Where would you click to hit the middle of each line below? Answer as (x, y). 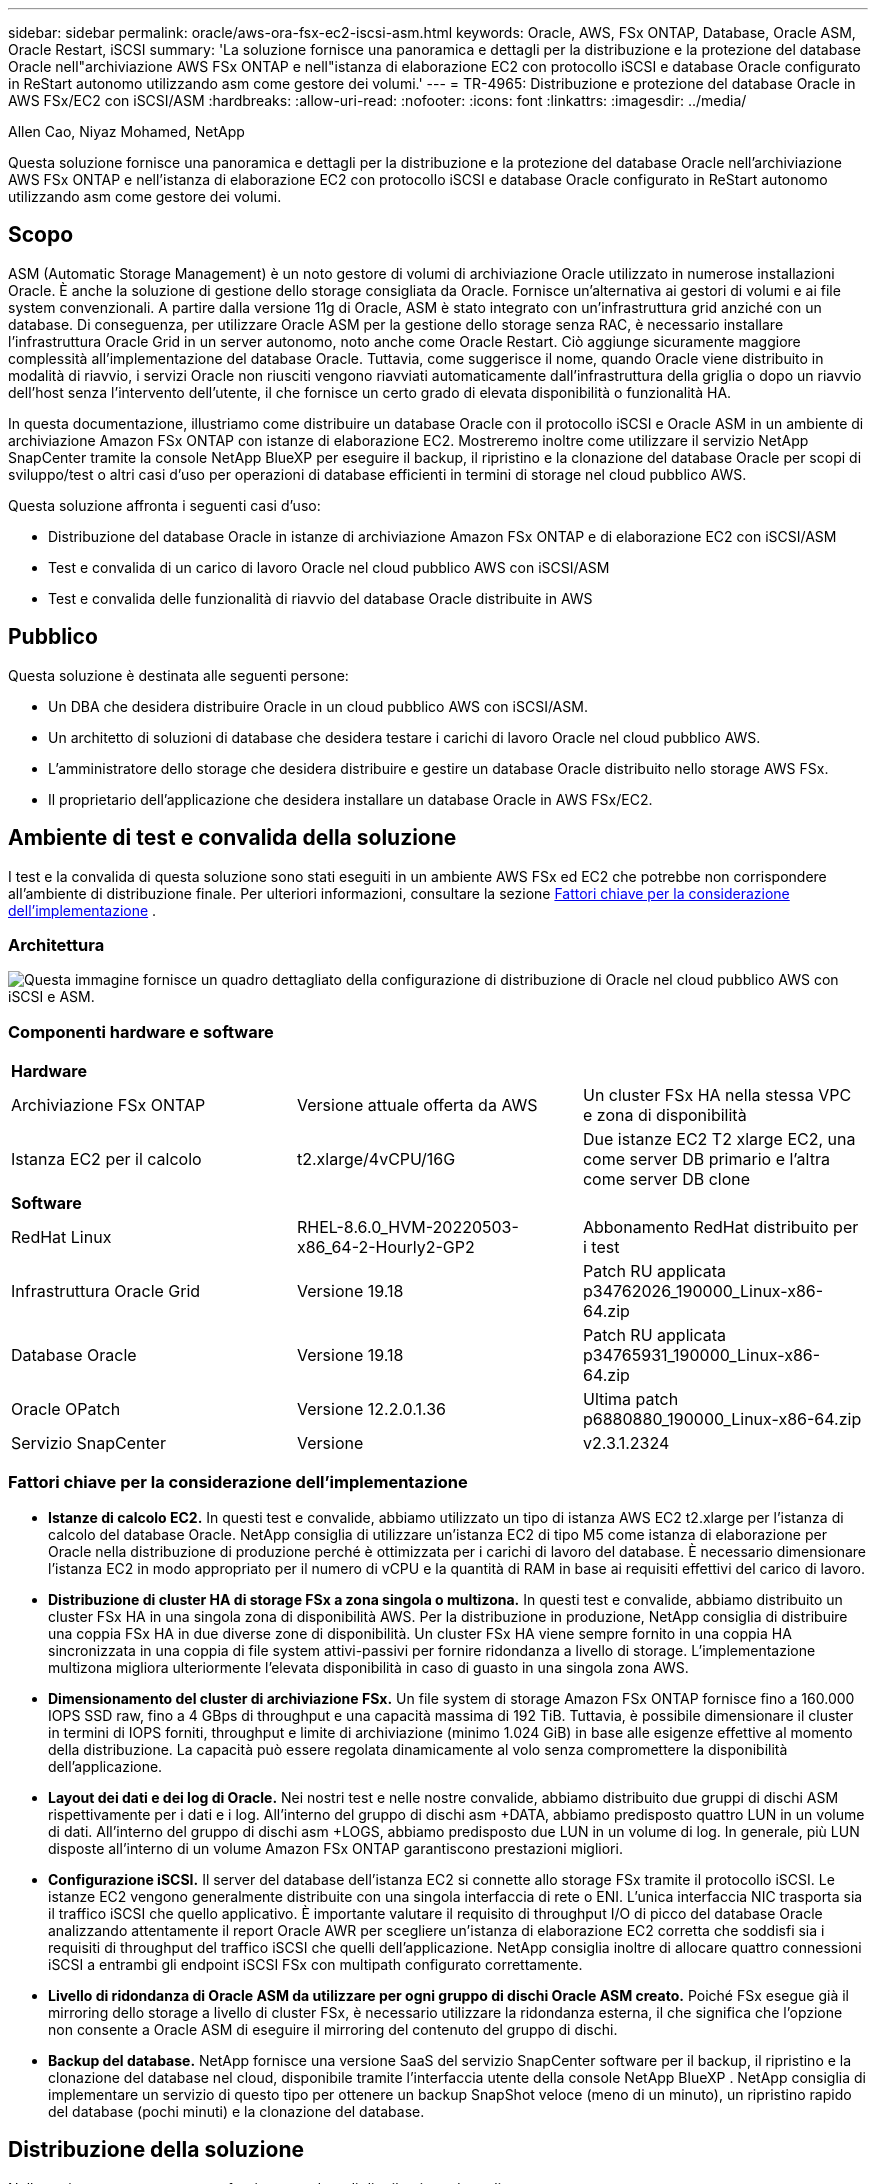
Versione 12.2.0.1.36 (371, 1409)
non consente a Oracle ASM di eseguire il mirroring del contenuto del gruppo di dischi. (333, 2029)
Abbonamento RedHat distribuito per (720, 1227)
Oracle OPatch (66, 1409)
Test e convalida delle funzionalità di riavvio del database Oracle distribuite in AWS (320, 598)
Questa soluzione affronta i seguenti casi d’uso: (164, 505)
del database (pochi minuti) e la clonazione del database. (236, 2111)
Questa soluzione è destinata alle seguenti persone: (178, 675)
